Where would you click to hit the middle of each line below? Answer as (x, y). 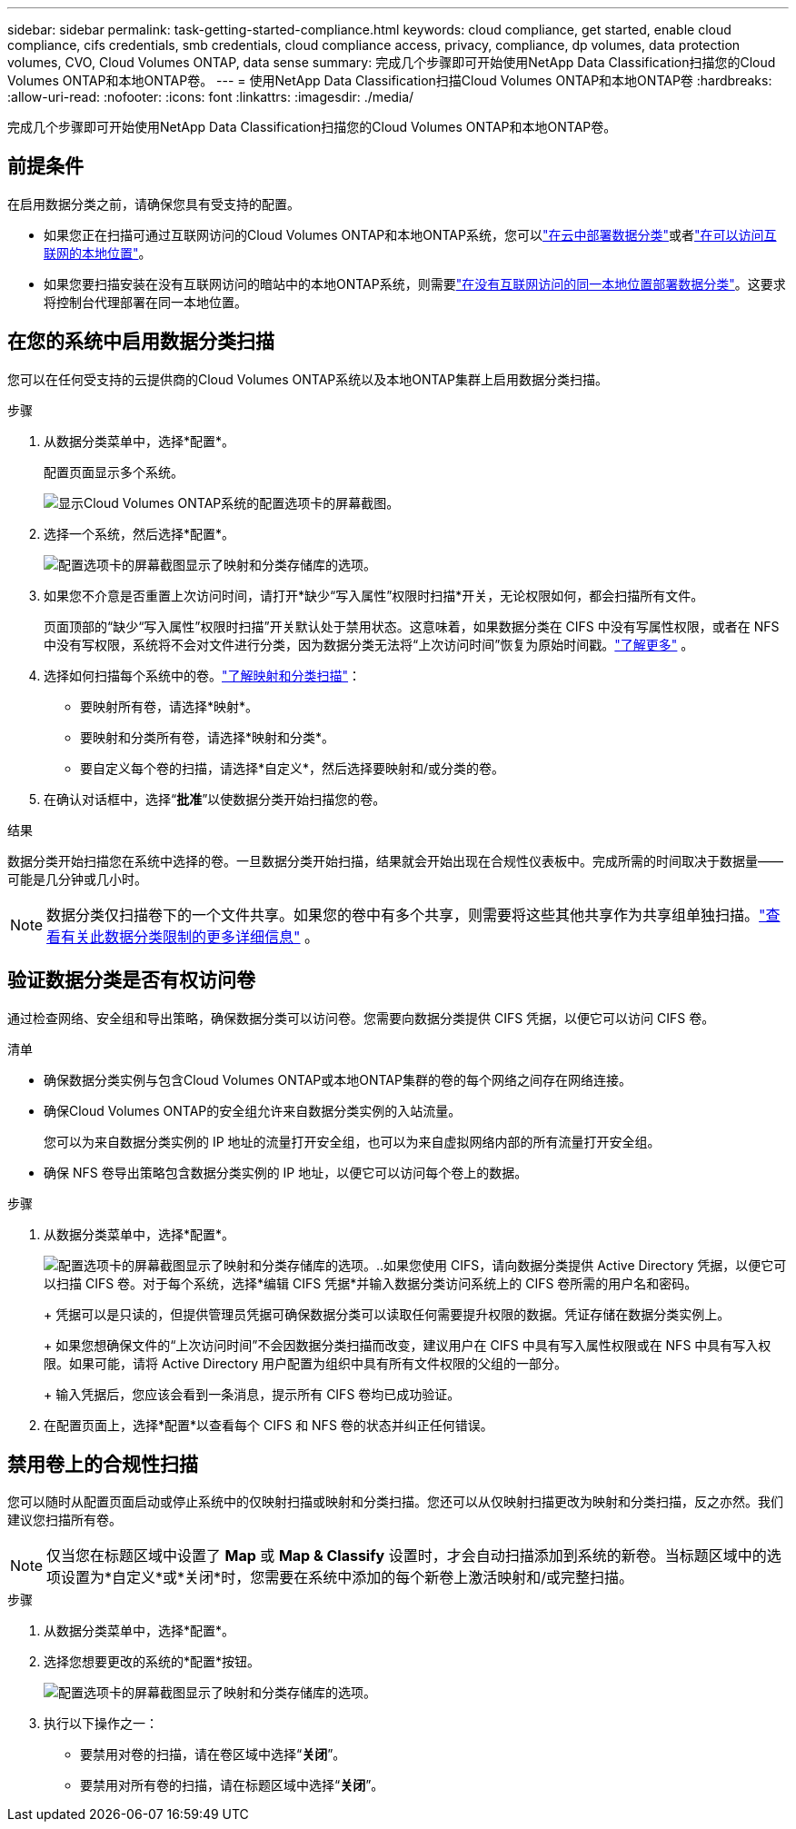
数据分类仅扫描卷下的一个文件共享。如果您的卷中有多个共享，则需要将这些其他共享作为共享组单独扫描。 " (406, 914)
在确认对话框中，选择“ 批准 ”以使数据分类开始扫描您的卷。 (215, 799)
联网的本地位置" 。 (98, 253)
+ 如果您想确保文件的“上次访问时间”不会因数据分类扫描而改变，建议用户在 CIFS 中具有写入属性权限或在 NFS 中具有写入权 (408, 1345)
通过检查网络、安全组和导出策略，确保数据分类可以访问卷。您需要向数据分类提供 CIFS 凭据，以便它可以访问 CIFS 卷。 (361, 1018)
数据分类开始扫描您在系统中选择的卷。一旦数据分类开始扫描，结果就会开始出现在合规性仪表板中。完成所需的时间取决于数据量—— (395, 860)
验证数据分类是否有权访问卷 (131, 980)
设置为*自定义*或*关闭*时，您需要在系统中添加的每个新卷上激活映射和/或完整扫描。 (347, 1578)
